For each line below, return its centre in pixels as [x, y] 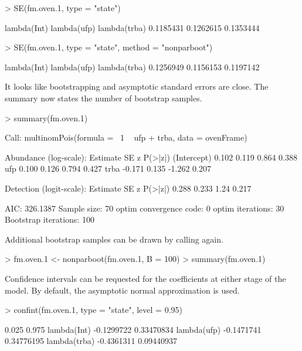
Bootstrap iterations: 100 [50, 219]
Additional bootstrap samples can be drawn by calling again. [114, 239]
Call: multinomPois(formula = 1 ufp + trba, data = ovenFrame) [126, 137]
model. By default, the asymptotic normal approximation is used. [122, 290]
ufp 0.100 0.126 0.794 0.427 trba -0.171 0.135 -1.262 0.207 [108, 168]
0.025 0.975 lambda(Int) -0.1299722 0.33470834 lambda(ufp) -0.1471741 [133, 329]
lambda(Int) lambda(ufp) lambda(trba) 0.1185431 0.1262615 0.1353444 [132, 27]
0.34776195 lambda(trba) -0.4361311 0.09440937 [91, 341]
